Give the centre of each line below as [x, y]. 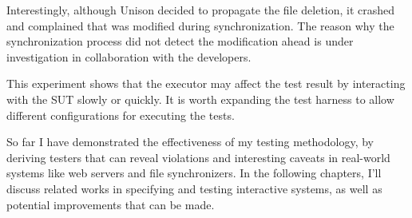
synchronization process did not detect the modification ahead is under [180, 41]
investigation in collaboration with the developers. [129, 56]
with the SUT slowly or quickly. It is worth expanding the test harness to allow [200, 99]
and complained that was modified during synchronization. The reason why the [200, 25]
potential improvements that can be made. [111, 204]
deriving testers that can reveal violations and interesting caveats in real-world [198, 157]
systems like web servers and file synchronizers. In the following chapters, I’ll [194, 173]
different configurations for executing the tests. [121, 115]
